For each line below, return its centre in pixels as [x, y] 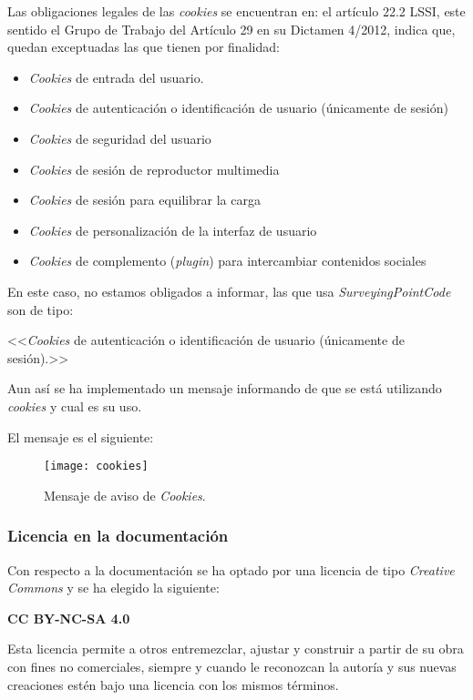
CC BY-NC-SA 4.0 [69, 618]
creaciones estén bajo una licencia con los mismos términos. [173, 684]
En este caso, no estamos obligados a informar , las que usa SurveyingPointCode [229, 291]
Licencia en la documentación [118, 536]
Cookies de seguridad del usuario [120, 138]
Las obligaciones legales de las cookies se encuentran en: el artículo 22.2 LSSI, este [236, 11]
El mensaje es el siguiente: [81, 436]
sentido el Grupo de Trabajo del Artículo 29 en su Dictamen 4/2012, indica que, [231, 29]
